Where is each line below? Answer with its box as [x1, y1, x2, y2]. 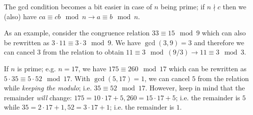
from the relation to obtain [43, 47, 124, 57]
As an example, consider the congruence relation [4, 28, 150, 38]
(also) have [4, 11, 37, 21]
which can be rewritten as [169, 63, 247, 73]
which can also [202, 28, 246, 38]
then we [223, 1, 247, 11]
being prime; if [160, 1, 205, 11]
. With [70, 73, 90, 83]
